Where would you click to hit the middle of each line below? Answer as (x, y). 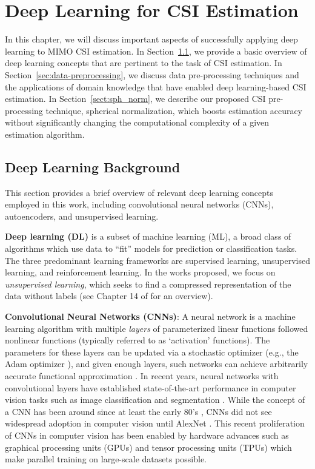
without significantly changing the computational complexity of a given (137, 122)
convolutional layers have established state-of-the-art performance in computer (151, 387)
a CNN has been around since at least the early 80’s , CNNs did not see (138, 411)
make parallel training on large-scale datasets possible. (106, 459)
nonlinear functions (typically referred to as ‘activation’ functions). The (138, 340)
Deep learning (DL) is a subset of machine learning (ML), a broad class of (148, 236)
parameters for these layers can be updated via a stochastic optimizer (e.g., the (152, 352)
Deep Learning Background (93, 167)
